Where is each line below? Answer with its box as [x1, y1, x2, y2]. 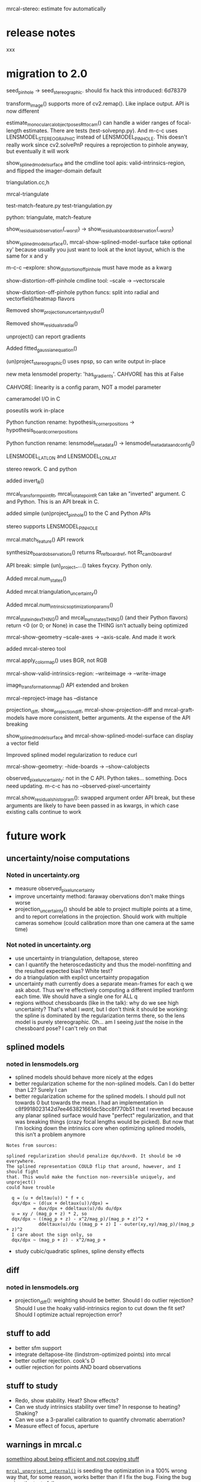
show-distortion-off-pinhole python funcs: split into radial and [6, 289, 159, 296]
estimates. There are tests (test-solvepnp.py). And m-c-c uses [23, 127, 178, 134]
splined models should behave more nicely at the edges [14, 1074, 154, 1081]
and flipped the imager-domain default [6, 167, 102, 174]
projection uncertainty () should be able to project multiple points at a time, [14, 905, 193, 914]
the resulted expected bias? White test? [14, 967, 113, 974]
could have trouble [6, 1185, 55, 1191]
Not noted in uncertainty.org [6, 941, 91, 949]
